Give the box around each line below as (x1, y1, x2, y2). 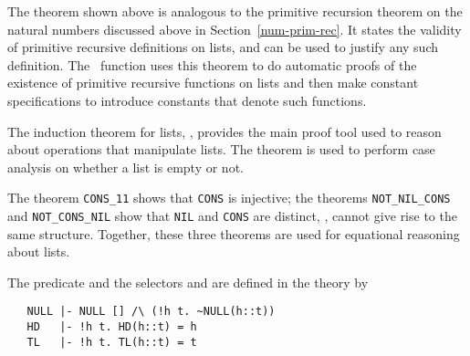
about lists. (7, 242, 70, 261)
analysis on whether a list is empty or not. (7, 157, 244, 176)
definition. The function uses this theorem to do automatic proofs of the (7, 55, 417, 74)
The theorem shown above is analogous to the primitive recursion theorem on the (7, 2, 463, 20)
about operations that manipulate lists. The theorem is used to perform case (7, 140, 435, 159)
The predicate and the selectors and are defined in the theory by (7, 272, 369, 291)
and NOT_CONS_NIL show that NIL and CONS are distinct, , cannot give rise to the (7, 206, 457, 225)
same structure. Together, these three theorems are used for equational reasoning (7, 224, 460, 243)
